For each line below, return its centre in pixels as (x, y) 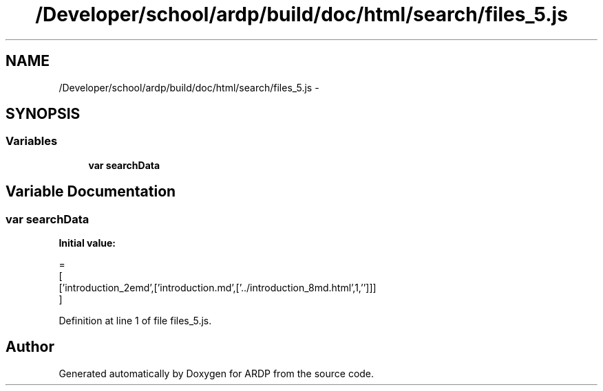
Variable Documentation (91, 192)
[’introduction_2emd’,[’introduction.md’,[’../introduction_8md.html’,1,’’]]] (218, 288)
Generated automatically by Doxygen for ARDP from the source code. (216, 373)
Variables (32, 141)
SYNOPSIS (43, 114)
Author (30, 347)
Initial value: (87, 243)
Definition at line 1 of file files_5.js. (135, 321)
